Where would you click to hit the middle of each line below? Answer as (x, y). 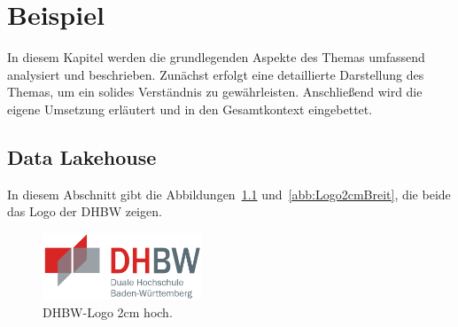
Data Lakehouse (82, 156)
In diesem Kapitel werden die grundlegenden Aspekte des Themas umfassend (216, 57)
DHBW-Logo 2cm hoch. (108, 312)
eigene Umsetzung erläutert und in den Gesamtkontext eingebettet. (190, 109)
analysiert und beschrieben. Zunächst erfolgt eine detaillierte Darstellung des (216, 74)
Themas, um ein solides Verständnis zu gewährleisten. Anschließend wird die (215, 92)
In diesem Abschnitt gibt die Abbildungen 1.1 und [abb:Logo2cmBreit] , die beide (229, 194)
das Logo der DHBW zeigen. (85, 211)
